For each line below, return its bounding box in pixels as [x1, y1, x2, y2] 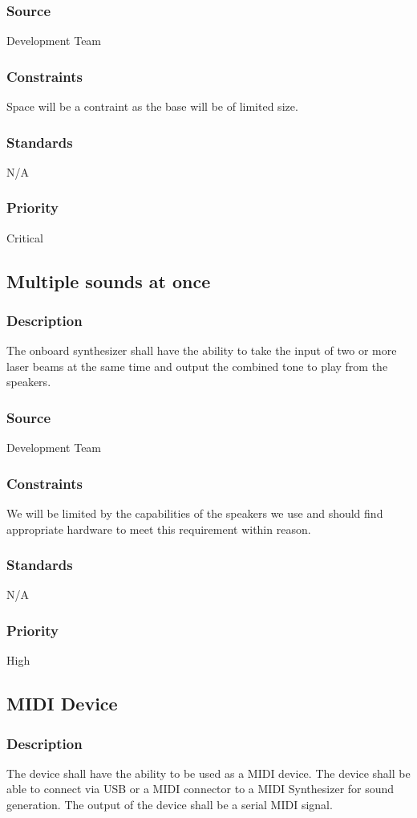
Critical [6, 229, 43, 246]
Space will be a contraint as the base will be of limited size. [6, 98, 298, 115]
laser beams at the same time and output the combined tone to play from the [6, 357, 388, 374]
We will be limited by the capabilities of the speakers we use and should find [6, 505, 383, 522]
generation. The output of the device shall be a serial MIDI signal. [6, 796, 333, 813]
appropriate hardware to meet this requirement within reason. [6, 520, 311, 537]
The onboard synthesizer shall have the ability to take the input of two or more [6, 342, 397, 359]
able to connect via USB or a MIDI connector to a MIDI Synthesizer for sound [6, 780, 395, 797]
